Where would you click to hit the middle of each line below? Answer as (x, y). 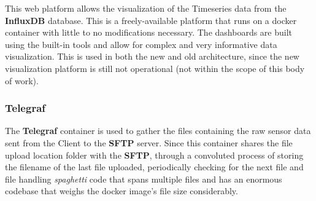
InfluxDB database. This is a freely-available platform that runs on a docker (151, 20)
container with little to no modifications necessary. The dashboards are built (149, 32)
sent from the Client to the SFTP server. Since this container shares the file (149, 142)
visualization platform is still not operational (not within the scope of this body (155, 68)
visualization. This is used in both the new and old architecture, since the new (152, 56)
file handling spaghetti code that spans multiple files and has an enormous (144, 179)
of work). (22, 80)
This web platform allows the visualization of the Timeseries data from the (146, 8)
